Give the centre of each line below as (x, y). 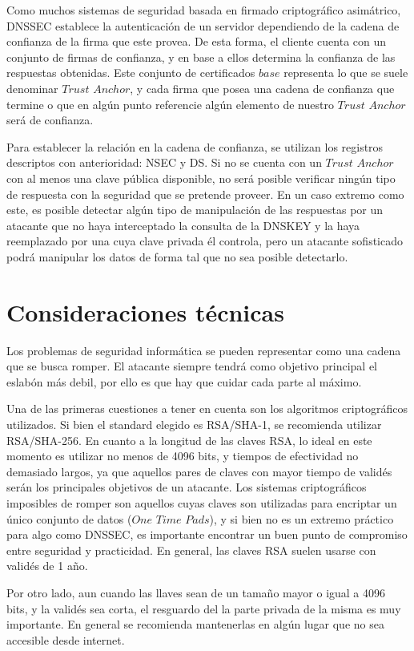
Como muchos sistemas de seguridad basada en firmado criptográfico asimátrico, (204, 10)
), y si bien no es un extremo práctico (301, 518)
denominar (32, 88)
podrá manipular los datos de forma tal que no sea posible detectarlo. (177, 256)
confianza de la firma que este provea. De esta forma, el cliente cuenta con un (197, 41)
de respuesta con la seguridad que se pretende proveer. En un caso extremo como (205, 194)
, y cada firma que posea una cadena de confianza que (262, 88)
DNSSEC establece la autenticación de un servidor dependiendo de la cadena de (203, 25)
